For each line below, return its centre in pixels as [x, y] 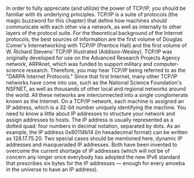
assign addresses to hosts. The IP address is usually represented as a [90, 120]
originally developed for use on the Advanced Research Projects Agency [93, 58]
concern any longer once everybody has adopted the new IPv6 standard [93, 157]
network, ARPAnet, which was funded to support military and [79, 64]
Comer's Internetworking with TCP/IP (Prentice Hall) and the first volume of [96, 46]
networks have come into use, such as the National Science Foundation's [94, 83]
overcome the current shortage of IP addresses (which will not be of [88, 151]
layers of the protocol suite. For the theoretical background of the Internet [94, 33]
